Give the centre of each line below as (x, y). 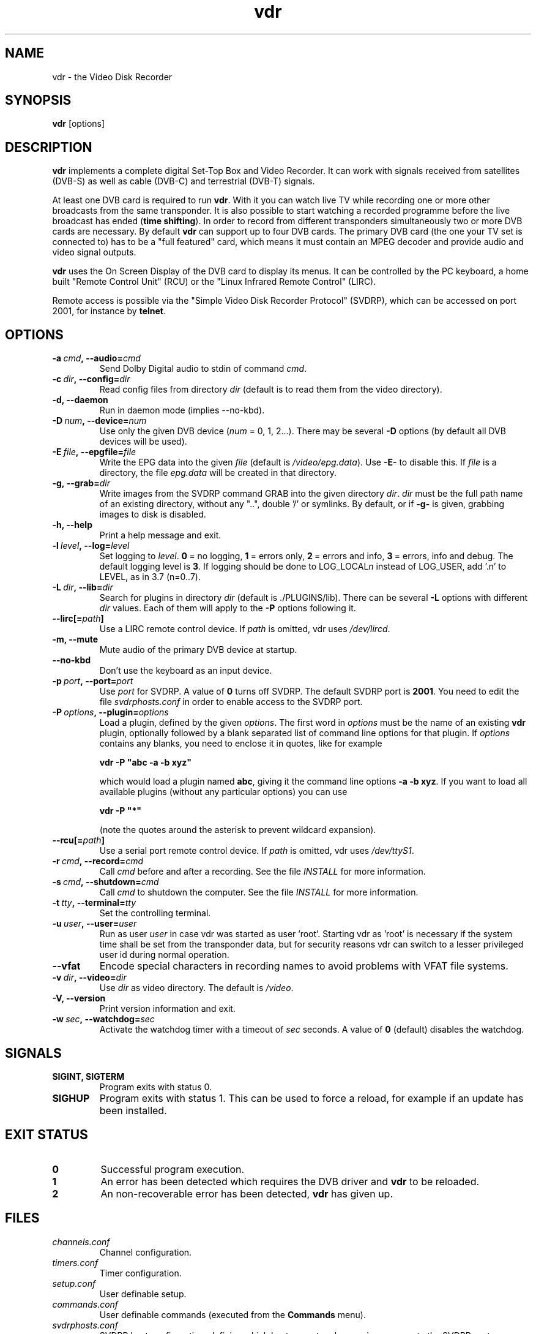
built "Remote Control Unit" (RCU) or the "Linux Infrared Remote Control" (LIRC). (214, 282)
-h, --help (72, 525)
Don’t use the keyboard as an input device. (186, 671)
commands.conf (85, 1304)
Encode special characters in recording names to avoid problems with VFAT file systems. (304, 966)
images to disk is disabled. (153, 514)
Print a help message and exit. (160, 535)
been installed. (133, 1110)
